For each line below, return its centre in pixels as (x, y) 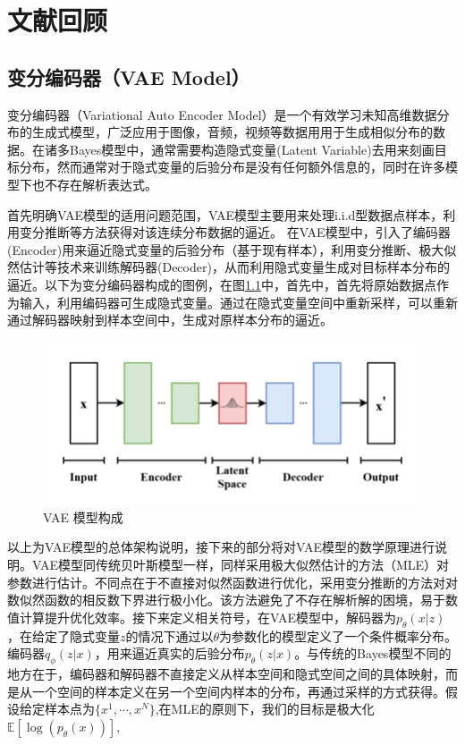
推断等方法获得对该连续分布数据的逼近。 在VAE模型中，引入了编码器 (247, 232)
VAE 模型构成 (83, 516)
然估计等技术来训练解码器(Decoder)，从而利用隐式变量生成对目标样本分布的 (228, 267)
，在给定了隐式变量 (63, 635)
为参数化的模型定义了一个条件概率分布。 (338, 635)
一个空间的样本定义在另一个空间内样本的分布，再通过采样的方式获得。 (238, 691)
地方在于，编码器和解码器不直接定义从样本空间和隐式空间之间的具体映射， (226, 674)
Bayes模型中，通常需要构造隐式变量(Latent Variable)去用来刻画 (252, 149)
